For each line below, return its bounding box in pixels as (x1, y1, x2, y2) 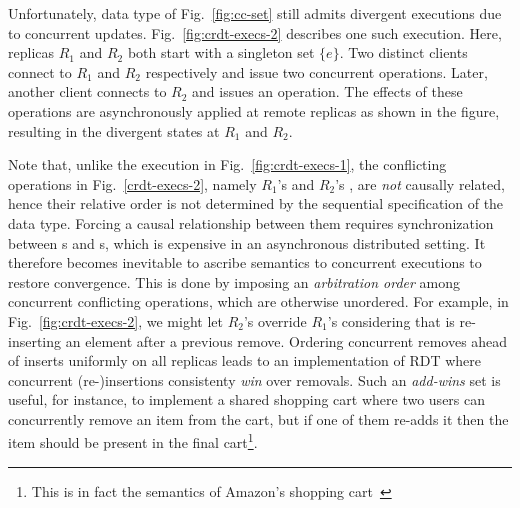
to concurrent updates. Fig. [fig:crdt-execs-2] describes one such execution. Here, (8, 22, 502, 43)
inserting (8, 330, 62, 351)
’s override (243, 310, 307, 331)
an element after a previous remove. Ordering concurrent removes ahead (65, 330, 508, 351)
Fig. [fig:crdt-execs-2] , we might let (8, 310, 223, 331)
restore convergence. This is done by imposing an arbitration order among (8, 271, 461, 292)
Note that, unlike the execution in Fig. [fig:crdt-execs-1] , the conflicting (8, 154, 447, 175)
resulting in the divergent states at (8, 120, 220, 141)
